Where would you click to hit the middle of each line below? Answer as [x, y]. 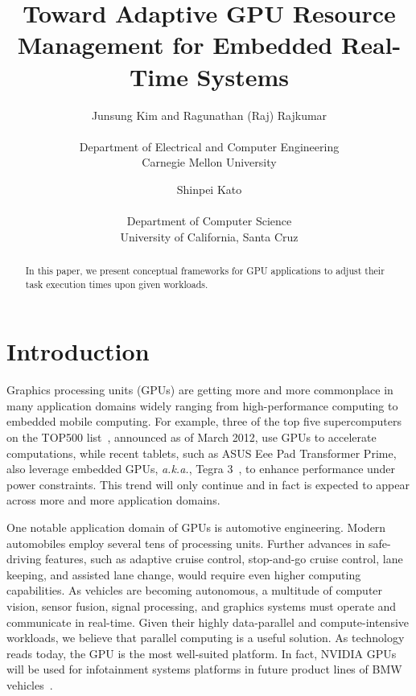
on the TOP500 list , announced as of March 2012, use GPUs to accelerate [192, 437]
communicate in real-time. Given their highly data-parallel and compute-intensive [208, 622]
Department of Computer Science [209, 221]
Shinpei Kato [209, 189]
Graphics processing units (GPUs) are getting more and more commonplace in [200, 390]
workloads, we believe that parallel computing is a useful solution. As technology [206, 638]
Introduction [78, 351]
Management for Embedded [175, 45]
